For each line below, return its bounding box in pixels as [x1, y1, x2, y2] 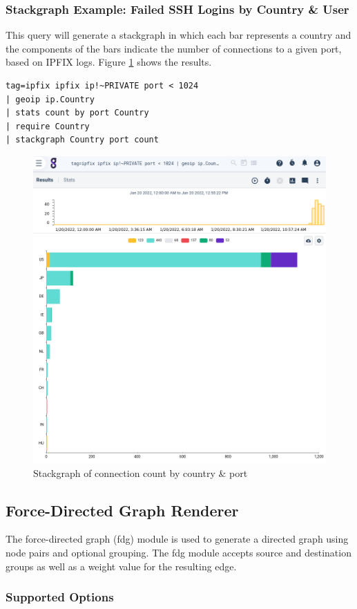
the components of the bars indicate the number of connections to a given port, [6, 41, 342, 55]
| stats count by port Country [6, 108, 149, 118]
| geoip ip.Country [6, 94, 95, 104]
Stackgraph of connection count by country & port [33, 465, 248, 480]
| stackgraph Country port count [6, 135, 159, 145]
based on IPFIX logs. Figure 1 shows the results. [6, 55, 212, 69]
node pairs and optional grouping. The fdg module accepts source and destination [6, 545, 351, 559]
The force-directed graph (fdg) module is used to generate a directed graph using [6, 532, 349, 546]
